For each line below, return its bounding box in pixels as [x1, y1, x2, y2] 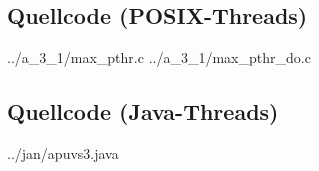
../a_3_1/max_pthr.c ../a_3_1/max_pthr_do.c [7, 47, 311, 68]
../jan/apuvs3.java [7, 143, 119, 163]
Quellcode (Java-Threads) [7, 96, 279, 127]
